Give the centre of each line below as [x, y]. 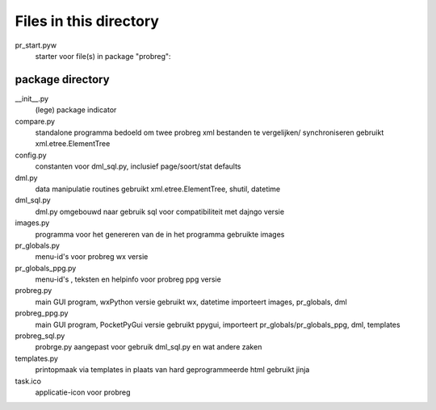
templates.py [36, 358]
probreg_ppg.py [42, 313]
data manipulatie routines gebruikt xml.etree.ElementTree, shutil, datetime [158, 189]
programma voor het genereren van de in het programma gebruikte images [160, 234]
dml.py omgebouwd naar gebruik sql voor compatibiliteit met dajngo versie [160, 211]
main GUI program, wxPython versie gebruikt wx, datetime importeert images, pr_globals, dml [191, 302]
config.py [31, 155]
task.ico [28, 381]
